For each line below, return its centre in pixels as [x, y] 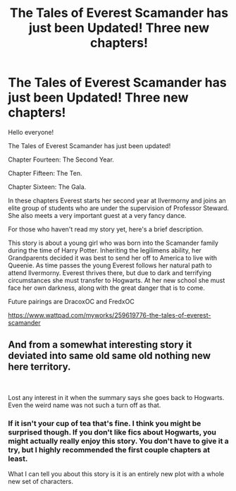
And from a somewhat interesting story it [100, 345]
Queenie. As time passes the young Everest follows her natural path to [110, 265]
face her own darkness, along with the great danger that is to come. [106, 288]
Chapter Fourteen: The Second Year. [61, 159]
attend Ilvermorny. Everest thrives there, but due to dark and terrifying [110, 272]
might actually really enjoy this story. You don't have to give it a [119, 441]
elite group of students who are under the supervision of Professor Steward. [119, 208]
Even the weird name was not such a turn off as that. [85, 405]
